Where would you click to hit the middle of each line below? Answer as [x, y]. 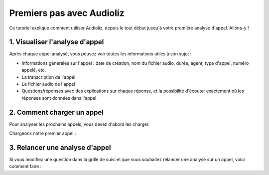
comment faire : [25, 167]
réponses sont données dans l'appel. [60, 98]
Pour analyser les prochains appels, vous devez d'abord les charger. [79, 124]
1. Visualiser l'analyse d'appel [57, 42]
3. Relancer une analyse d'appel [60, 147]
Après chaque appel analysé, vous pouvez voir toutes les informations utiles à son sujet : [100, 54]
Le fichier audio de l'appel [48, 84]
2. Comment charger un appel [57, 112]
